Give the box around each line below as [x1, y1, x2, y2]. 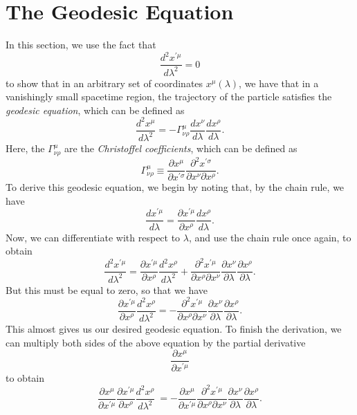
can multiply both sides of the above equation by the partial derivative [6, 335, 306, 349]
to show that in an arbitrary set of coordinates [6, 75, 203, 90]
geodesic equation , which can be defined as [6, 102, 185, 117]
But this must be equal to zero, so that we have [6, 282, 208, 297]
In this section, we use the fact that [6, 37, 156, 52]
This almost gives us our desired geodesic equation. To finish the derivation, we [6, 322, 342, 336]
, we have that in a [239, 75, 319, 90]
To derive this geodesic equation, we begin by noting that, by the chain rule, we [6, 180, 345, 194]
